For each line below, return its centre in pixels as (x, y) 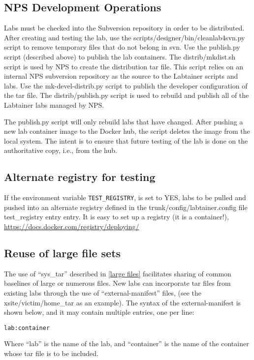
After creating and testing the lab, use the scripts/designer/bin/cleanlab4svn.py (125, 37)
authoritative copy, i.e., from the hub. (61, 150)
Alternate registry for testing (80, 177)
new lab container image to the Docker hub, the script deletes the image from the (127, 131)
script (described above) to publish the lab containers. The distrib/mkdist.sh (120, 56)
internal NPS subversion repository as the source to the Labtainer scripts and (121, 76)
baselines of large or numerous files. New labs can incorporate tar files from (117, 283)
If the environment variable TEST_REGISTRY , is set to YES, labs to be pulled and (125, 197)
